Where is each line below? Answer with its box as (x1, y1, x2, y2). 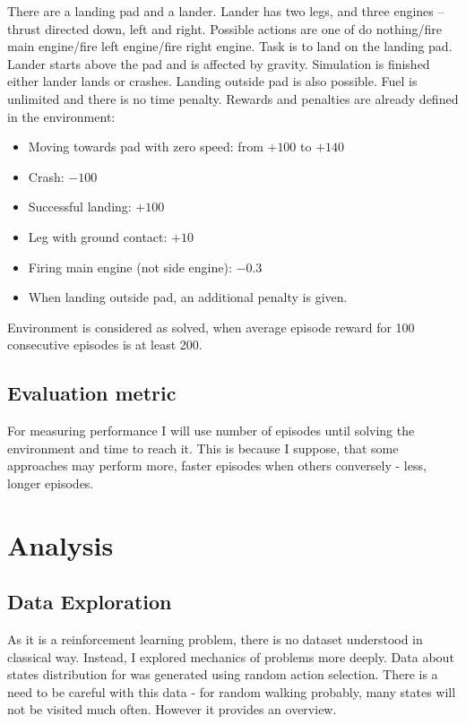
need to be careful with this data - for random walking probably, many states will (7, 682, 456, 701)
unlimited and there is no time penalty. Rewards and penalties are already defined (7, 89, 459, 108)
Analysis (7, 526, 114, 563)
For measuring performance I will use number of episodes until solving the (7, 421, 415, 440)
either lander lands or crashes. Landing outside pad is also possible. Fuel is (7, 72, 418, 90)
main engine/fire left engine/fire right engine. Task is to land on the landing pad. (7, 37, 453, 56)
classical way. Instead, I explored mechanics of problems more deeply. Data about (7, 647, 454, 666)
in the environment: (7, 107, 116, 125)
